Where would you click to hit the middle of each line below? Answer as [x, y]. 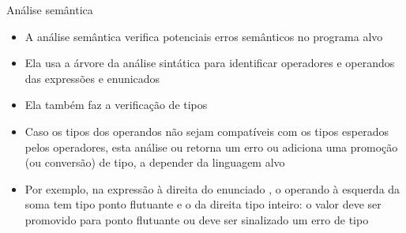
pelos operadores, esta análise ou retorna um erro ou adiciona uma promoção [211, 147]
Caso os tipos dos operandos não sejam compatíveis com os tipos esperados [207, 131]
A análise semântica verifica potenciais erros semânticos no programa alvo [204, 36]
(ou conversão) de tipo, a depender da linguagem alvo [155, 162]
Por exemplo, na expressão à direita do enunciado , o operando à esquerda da [212, 188]
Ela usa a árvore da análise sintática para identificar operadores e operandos [210, 63]
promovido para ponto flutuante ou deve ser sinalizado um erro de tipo [197, 219]
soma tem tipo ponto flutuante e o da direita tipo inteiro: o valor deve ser [203, 204]
